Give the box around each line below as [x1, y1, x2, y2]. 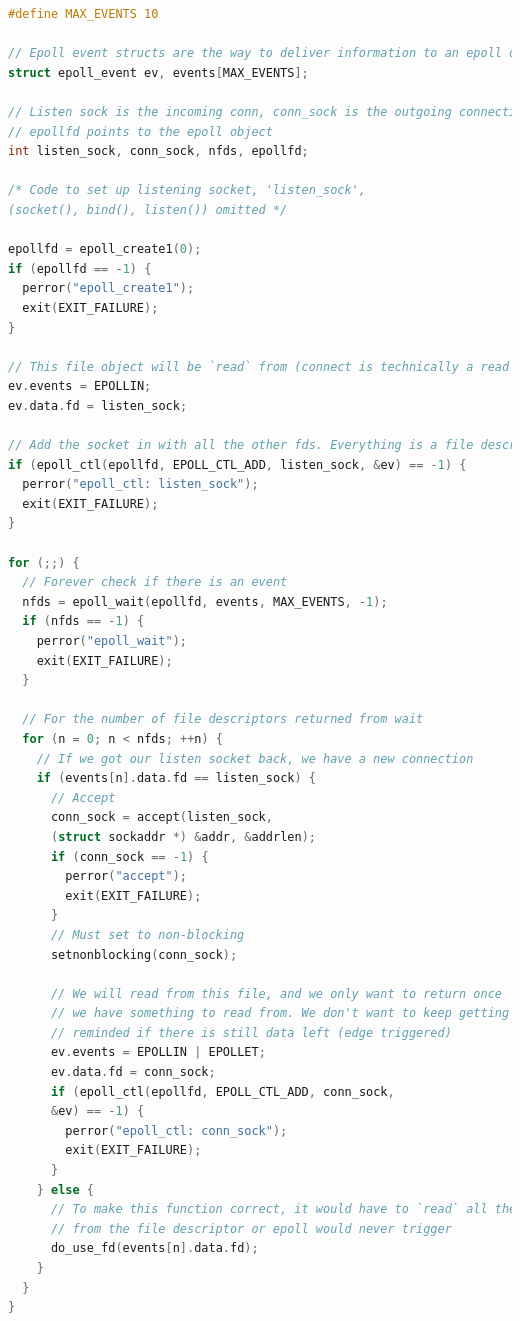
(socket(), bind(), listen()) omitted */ [8, 202, 288, 217]
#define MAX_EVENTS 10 [8, 7, 159, 21]
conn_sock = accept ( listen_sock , [50, 810, 273, 825]
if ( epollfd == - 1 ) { [8, 261, 152, 276]
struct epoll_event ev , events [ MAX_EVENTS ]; [8, 65, 309, 80]
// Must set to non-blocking [50, 927, 245, 942]
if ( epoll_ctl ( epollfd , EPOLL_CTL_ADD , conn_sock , [50, 1084, 395, 1099]
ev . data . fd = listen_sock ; [8, 398, 188, 413]
